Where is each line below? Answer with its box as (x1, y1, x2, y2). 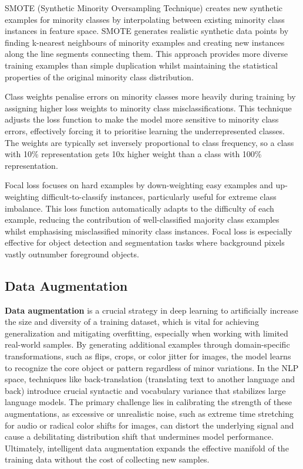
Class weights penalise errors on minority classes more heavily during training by (5, 90, 296, 103)
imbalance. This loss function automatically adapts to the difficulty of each (5, 202, 274, 214)
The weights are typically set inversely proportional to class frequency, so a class (5, 136, 294, 148)
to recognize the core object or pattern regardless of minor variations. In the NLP (5, 361, 299, 373)
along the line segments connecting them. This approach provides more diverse (5, 47, 288, 60)
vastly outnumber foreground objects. (5, 247, 139, 260)
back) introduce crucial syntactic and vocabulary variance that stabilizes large (5, 384, 286, 396)
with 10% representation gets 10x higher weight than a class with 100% (5, 148, 262, 160)
